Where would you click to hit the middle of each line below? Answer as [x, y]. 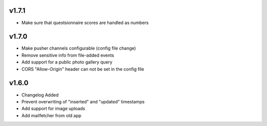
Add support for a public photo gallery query [67, 62]
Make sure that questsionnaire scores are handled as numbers [85, 23]
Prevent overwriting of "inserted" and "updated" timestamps [83, 101]
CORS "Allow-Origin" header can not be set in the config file [83, 69]
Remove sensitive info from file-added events [68, 55]
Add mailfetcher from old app [51, 115]
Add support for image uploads [53, 109]
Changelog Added [40, 95]
